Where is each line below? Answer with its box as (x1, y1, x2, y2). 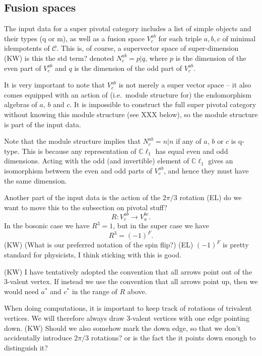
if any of (176, 136, 202, 146)
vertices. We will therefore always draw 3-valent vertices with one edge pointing (4, 312, 249, 323)
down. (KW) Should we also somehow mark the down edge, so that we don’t (4, 322, 241, 333)
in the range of (72, 286, 117, 296)
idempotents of (4, 43, 50, 53)
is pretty (223, 239, 249, 250)
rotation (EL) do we (179, 192, 242, 203)
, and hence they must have (163, 165, 249, 175)
